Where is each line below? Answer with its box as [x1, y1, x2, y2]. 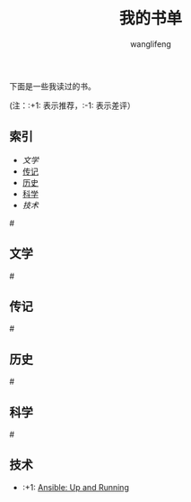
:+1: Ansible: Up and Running [22, 481, 130, 492]
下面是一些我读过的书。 [9, 80, 96, 91]
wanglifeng [129, 38, 172, 50]
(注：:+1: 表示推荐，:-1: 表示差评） [9, 100, 136, 111]
